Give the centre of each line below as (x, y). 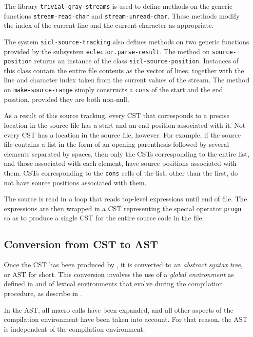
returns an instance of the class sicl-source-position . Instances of (136, 61)
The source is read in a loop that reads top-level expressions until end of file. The (126, 199)
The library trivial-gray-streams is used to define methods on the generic (118, 6)
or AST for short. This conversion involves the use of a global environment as (119, 274)
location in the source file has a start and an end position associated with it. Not (125, 125)
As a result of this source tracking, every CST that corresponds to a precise (117, 115)
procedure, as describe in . (43, 293)
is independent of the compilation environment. (75, 328)
